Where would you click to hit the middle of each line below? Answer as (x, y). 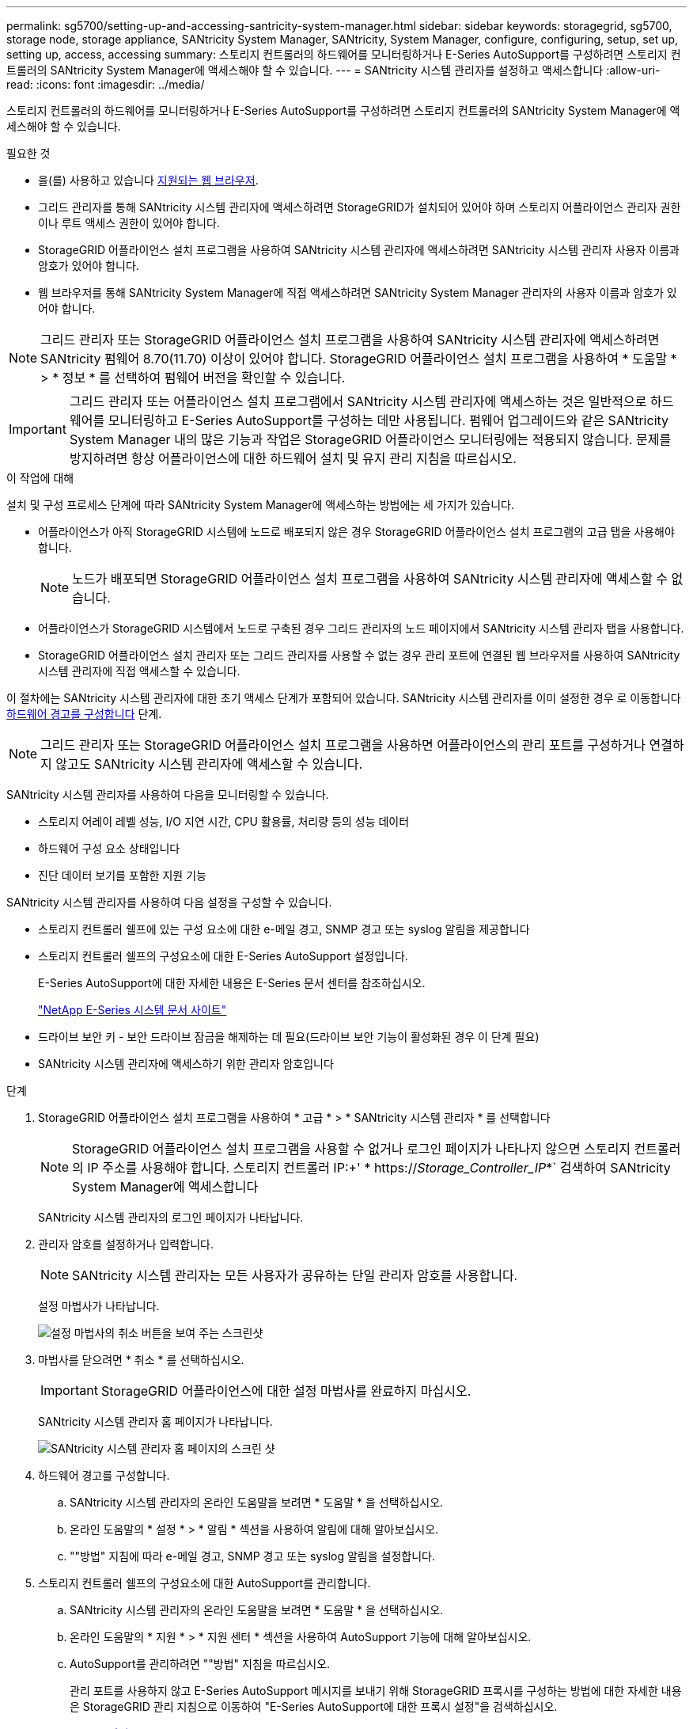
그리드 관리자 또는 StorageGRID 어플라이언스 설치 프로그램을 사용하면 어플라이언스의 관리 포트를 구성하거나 (343, 745)
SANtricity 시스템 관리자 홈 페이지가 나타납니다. (155, 1421)
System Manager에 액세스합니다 (165, 1187)
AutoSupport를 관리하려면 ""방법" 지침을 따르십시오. (200, 1664)
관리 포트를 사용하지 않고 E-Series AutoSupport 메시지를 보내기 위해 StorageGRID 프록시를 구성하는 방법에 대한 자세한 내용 (376, 1691)
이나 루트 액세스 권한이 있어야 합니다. (129, 223)
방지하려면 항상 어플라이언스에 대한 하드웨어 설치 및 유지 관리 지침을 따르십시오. (293, 458)
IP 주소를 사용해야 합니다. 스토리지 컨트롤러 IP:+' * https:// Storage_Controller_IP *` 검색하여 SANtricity (379, 1168)
